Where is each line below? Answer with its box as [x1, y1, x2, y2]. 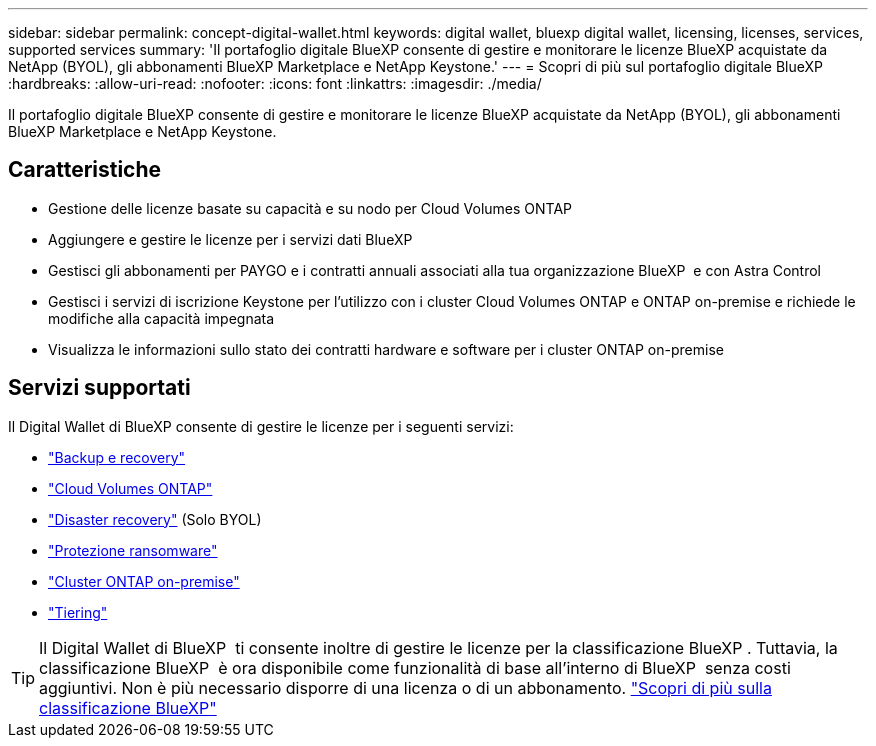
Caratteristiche [8, 157, 162, 183]
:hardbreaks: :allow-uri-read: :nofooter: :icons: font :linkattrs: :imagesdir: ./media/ [8, 75, 542, 92]
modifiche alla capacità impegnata [48, 309, 275, 327]
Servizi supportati [8, 375, 191, 401]
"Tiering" [48, 603, 108, 621]
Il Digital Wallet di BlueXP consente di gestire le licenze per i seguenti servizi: [8, 417, 514, 435]
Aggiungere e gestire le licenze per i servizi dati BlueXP [48, 230, 413, 248]
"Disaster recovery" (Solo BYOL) [48, 510, 262, 528]
